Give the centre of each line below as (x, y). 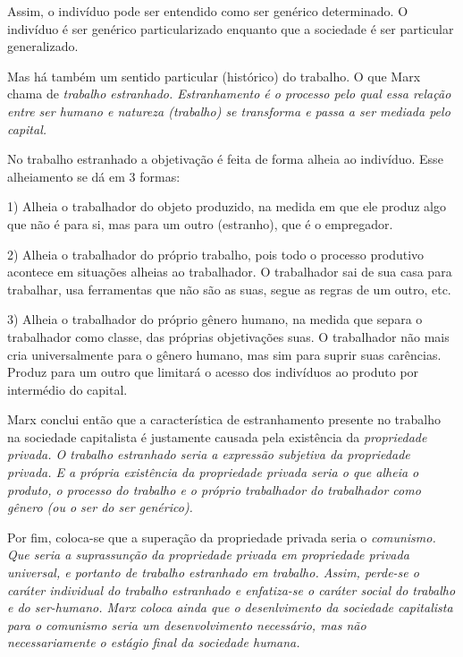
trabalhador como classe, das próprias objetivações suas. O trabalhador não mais (228, 336)
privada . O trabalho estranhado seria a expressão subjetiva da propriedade (209, 454)
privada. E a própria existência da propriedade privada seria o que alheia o (213, 472)
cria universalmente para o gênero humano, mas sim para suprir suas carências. (224, 354)
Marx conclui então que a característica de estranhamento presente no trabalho (224, 419)
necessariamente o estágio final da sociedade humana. (154, 642)
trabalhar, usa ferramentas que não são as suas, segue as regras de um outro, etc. (229, 289)
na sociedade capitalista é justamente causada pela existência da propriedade (217, 436)
